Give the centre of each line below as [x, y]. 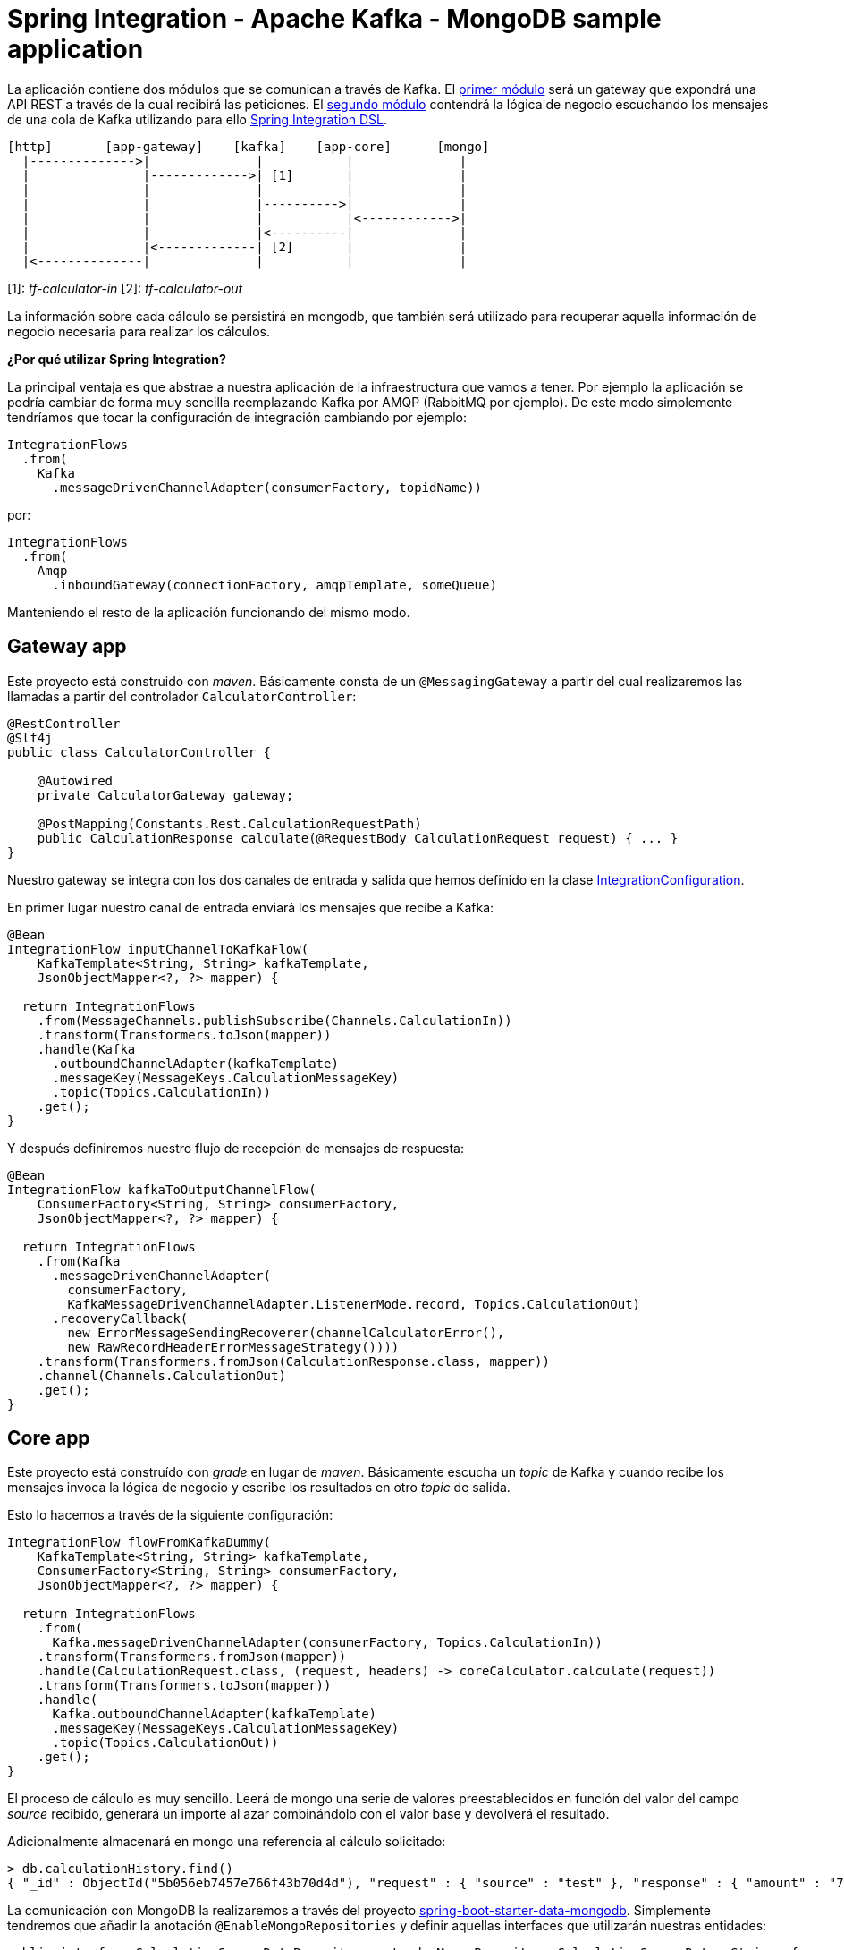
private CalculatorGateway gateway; [165, 795]
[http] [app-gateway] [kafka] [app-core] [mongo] [249, 146]
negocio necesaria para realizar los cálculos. [139, 331]
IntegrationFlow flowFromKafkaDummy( [139, 1543]
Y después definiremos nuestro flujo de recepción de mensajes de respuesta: [236, 1148]
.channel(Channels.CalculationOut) [161, 1375]
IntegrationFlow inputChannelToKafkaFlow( [158, 949]
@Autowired [75, 780]
